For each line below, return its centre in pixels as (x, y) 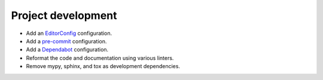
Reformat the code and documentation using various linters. (100, 58)
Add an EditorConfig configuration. (69, 33)
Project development (64, 15)
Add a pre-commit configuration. (66, 41)
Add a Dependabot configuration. (67, 50)
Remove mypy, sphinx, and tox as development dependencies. (103, 66)
